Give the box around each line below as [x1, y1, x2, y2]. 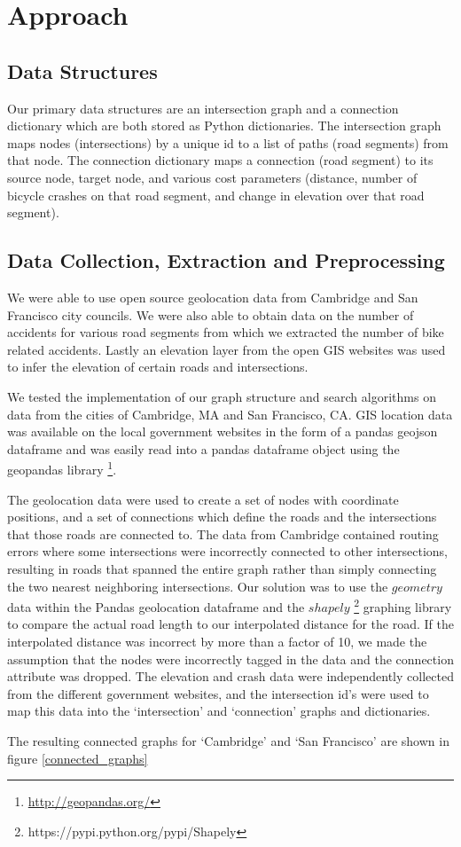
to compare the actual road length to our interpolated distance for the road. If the [7, 615, 454, 633]
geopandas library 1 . [7, 458, 117, 478]
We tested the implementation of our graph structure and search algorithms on [7, 387, 436, 405]
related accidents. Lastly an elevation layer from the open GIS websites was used [7, 340, 446, 358]
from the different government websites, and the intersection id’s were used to [7, 684, 429, 702]
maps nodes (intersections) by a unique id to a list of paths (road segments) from [7, 133, 449, 152]
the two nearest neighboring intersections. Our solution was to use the [7, 576, 388, 595]
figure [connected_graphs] [7, 749, 148, 767]
